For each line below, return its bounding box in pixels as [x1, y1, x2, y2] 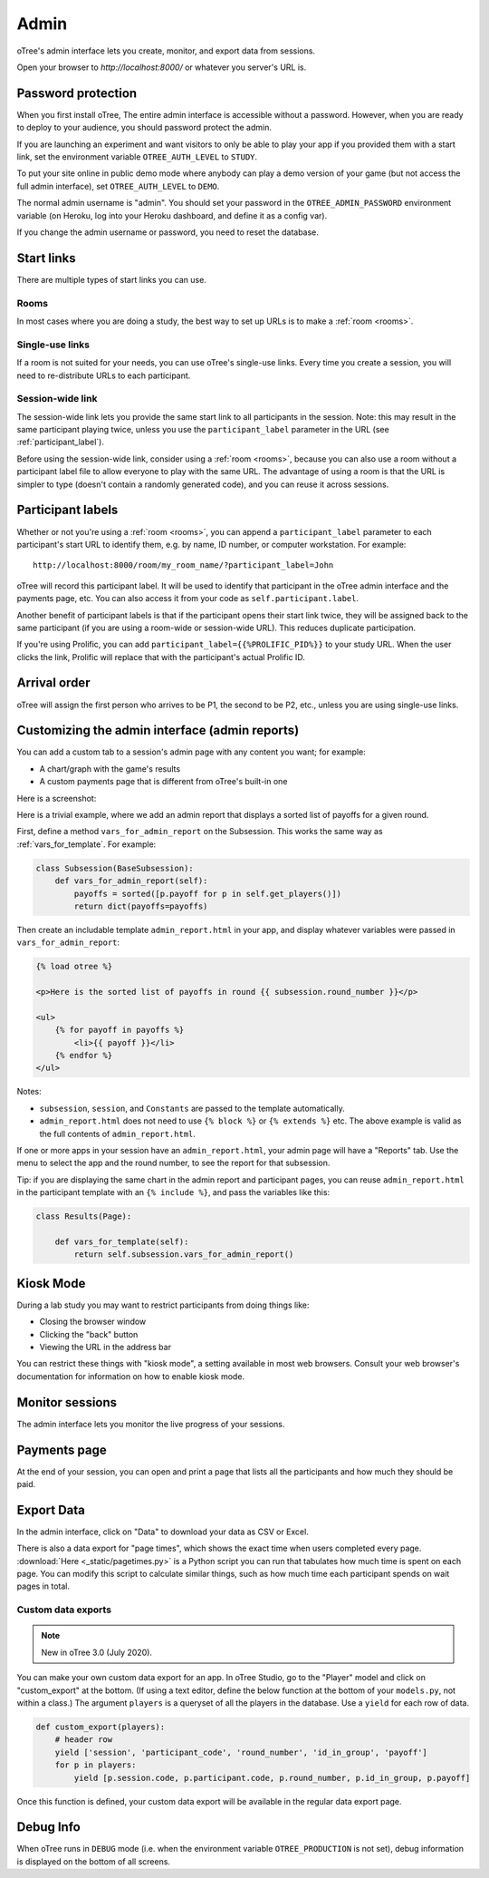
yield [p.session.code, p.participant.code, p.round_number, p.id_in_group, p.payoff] [73, 1773, 471, 1783]
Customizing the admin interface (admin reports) [16, 723, 300, 738]
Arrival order [16, 676, 91, 691]
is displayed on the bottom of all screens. [16, 1855, 171, 1867]
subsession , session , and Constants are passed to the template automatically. [39, 1103, 345, 1114]
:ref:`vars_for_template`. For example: [16, 839, 157, 850]
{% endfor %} [54, 1050, 113, 1061]
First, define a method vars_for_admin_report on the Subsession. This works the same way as [16, 826, 384, 837]
